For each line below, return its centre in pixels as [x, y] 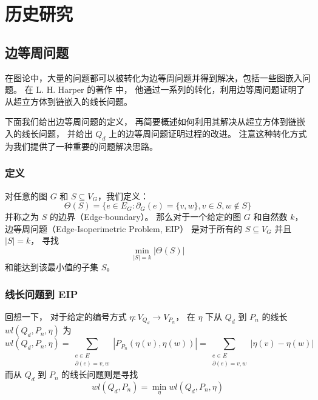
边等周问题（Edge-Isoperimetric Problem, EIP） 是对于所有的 [124, 228]
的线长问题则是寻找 [100, 374]
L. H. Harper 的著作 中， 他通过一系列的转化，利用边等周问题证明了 [171, 89]
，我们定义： [123, 195]
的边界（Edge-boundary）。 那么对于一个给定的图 [145, 217]
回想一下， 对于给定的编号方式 [66, 316]
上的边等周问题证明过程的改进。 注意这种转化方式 [208, 133]
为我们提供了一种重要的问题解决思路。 [81, 146]
